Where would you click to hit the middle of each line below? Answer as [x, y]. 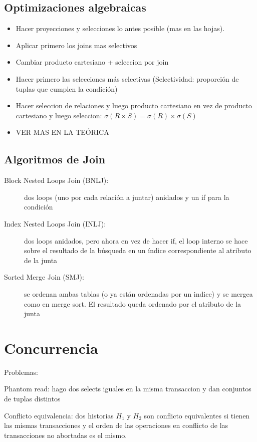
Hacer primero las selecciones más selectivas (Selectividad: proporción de [127, 78]
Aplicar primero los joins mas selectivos [76, 45]
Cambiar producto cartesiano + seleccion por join [92, 62]
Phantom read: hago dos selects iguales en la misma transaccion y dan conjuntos [128, 389]
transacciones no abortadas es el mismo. [66, 435]
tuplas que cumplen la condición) [67, 88]
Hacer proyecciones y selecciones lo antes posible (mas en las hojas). [120, 28]
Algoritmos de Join [55, 159]
